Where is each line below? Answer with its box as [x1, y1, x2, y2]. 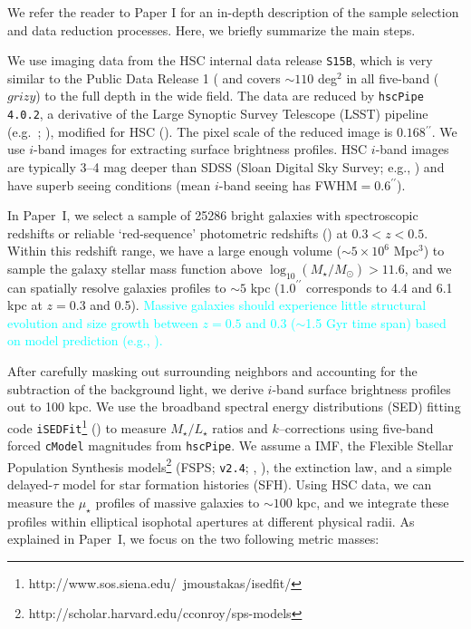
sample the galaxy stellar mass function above [7, 258, 263, 277]
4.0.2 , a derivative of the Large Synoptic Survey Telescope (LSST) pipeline [7, 104, 428, 123]
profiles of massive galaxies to [95, 492, 260, 511]
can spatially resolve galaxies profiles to [7, 277, 226, 296]
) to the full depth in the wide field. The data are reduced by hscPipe [35, 86, 424, 105]
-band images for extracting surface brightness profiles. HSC [34, 140, 368, 159]
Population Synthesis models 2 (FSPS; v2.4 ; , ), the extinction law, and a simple [7, 454, 452, 476]
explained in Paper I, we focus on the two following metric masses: [7, 529, 380, 548]
